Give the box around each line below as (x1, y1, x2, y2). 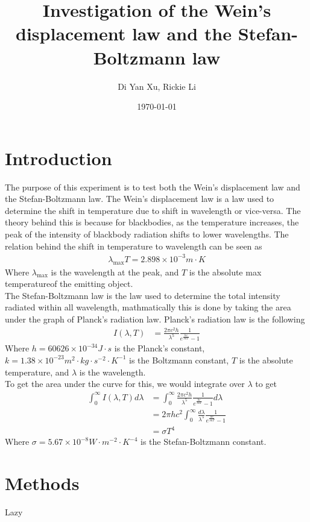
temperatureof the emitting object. (5, 277, 133, 290)
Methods (5, 471, 80, 495)
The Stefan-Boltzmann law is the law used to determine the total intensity (5, 289, 280, 301)
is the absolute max (189, 265, 262, 278)
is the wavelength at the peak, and (51, 265, 179, 278)
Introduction (5, 145, 112, 170)
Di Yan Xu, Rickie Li (118, 80, 196, 92)
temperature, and (5, 365, 69, 378)
